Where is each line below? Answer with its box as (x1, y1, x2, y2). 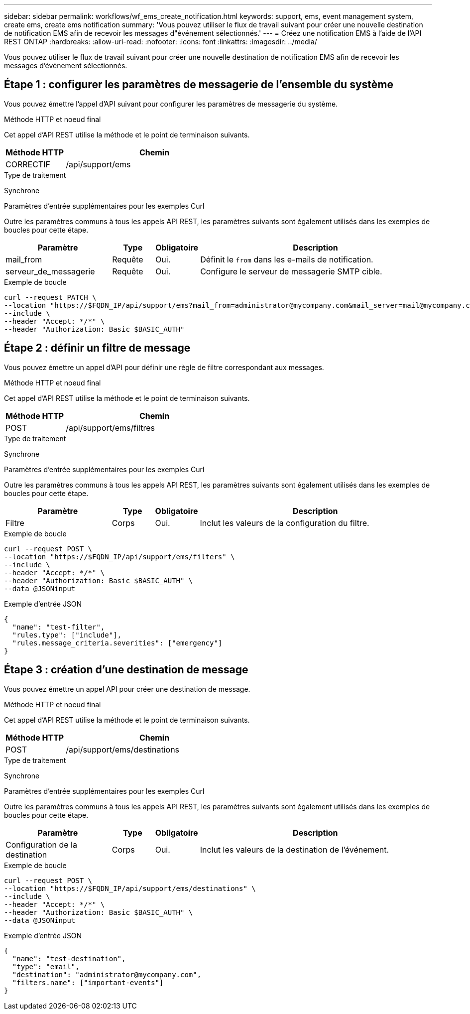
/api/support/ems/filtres (66, 422, 155, 433)
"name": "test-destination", (12, 954, 126, 963)
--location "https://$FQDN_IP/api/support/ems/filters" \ (4, 552, 235, 561)
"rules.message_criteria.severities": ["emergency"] (12, 638, 223, 647)
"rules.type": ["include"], (12, 631, 122, 639)
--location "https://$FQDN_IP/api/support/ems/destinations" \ (4, 884, 256, 892)
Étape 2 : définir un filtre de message (4, 342, 191, 355)
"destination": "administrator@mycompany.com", (12, 970, 202, 979)
